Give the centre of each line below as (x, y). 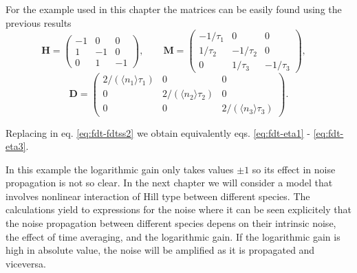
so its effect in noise (294, 169)
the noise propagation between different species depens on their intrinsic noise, (171, 223)
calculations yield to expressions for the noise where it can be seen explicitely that (178, 209)
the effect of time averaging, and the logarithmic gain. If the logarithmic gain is (173, 236)
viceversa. (26, 263)
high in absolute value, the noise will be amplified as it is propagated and (160, 250)
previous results (39, 22)
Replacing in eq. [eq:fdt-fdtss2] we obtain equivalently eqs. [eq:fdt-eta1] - (158, 132)
